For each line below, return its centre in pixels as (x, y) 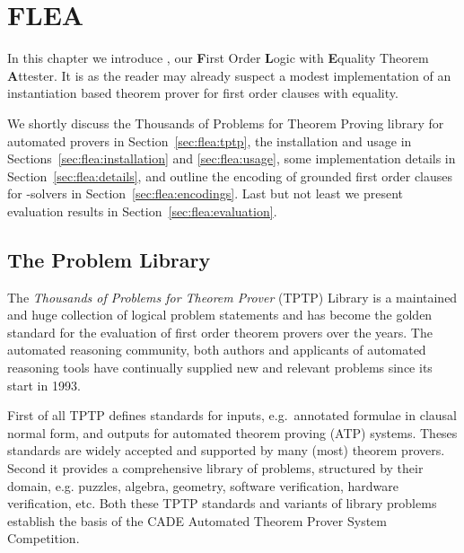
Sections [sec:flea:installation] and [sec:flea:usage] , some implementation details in (232, 158)
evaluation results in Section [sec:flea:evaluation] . (142, 211)
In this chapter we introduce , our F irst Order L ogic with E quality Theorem (218, 58)
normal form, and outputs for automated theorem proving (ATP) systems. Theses (232, 432)
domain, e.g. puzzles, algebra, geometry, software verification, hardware (203, 485)
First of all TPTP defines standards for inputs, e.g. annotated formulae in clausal (232, 415)
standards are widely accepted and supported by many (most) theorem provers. (226, 450)
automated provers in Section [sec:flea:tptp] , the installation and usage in (210, 140)
